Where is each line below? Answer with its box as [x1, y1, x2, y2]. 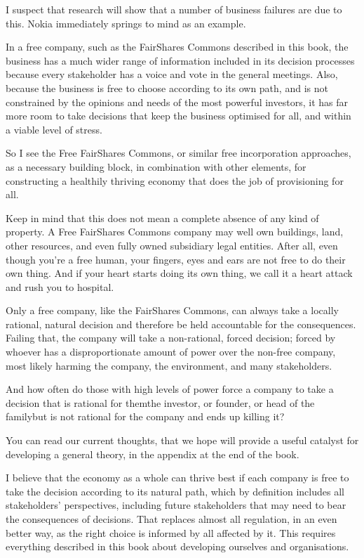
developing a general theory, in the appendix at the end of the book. [6, 446, 299, 461]
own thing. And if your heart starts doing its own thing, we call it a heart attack [6, 266, 353, 280]
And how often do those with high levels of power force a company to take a [6, 382, 334, 396]
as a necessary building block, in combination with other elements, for [6, 159, 306, 174]
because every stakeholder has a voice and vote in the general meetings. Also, [6, 67, 338, 82]
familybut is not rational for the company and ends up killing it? [6, 409, 285, 424]
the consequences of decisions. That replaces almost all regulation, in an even [6, 512, 337, 526]
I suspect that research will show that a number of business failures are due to [6, 2, 342, 16]
